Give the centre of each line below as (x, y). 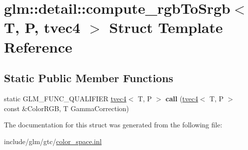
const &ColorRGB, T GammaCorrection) (67, 108)
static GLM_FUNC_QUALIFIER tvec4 (65, 98)
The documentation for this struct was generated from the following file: (113, 125)
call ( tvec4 (182, 98)
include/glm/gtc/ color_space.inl (53, 141)
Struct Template (166, 27)
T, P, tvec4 (42, 27)
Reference (38, 46)
